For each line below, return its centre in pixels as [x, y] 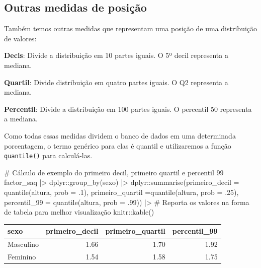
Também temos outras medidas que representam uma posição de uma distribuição [131, 28]
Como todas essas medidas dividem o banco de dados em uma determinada [120, 135]
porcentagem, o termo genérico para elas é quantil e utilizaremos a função [118, 145]
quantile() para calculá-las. [48, 155]
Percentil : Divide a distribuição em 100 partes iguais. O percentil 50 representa [128, 109]
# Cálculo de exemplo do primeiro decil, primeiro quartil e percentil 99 [114, 172]
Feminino [22, 256]
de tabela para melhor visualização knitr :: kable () [79, 212]
